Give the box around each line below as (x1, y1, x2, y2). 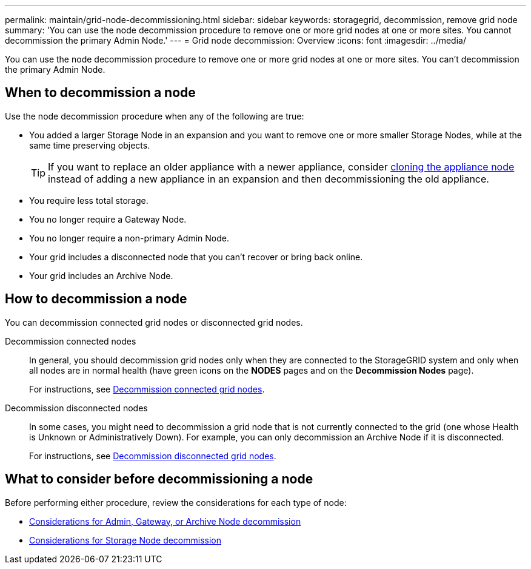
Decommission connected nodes (5, 335, 136, 346)
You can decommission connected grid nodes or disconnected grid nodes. (5, 317, 303, 328)
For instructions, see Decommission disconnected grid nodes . (29, 450, 276, 461)
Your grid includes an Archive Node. (29, 270, 173, 281)
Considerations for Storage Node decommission (29, 534, 222, 545)
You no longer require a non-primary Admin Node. (29, 232, 230, 243)
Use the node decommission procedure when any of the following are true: (5, 110, 304, 121)
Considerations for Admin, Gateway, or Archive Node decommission (29, 516, 301, 527)
